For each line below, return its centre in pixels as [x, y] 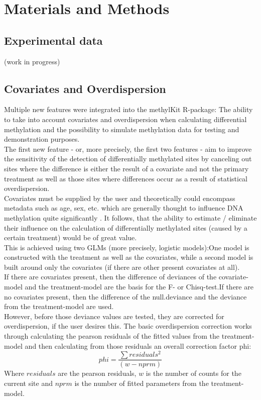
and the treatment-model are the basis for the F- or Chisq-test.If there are [139, 287]
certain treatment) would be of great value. [71, 237]
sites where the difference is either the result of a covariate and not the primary [126, 168]
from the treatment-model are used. [59, 306]
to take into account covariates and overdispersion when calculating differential [125, 119]
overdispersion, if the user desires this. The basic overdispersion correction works [128, 326]
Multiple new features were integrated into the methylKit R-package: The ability [128, 109]
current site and [28, 383]
